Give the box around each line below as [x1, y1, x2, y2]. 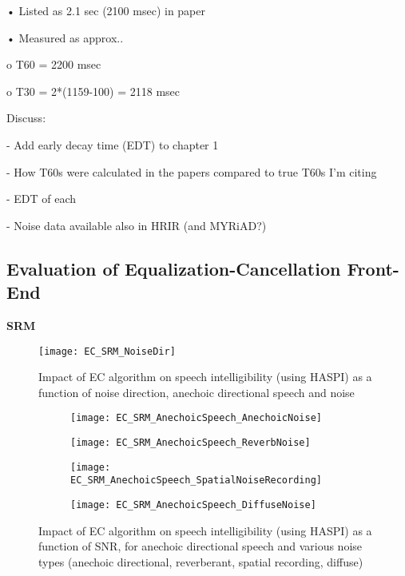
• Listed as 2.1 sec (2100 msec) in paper [6, 2, 205, 18]
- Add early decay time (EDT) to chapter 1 [6, 136, 219, 153]
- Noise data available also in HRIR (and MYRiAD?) [6, 216, 267, 233]
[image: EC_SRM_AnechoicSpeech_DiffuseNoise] [70, 499, 316, 510]
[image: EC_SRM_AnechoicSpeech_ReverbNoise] [70, 437, 311, 449]
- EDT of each [6, 190, 77, 207]
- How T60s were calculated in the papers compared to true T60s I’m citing [6, 163, 377, 180]
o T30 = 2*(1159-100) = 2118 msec [6, 82, 181, 99]
